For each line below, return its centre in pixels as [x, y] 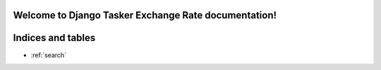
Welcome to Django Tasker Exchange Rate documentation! [145, 15]
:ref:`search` [49, 55]
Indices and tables [54, 38]
